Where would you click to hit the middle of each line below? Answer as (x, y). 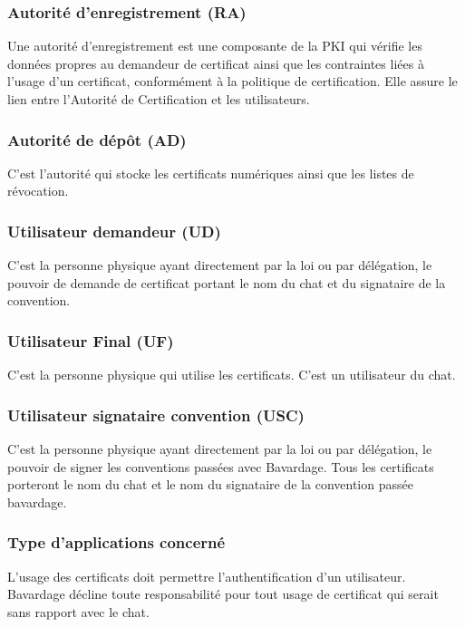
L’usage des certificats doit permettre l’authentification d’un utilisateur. (207, 576)
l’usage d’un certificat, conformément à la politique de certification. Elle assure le (232, 81)
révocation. (38, 191)
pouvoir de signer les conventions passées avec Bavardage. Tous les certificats (221, 466)
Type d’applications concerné (116, 542)
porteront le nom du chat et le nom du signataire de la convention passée (210, 484)
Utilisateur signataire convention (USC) (156, 415)
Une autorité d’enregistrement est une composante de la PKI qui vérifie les (215, 46)
